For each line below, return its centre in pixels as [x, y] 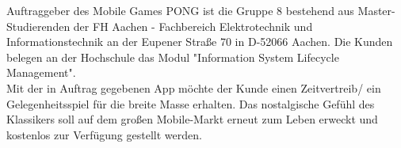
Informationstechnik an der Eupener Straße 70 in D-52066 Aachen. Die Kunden [200, 42]
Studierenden [38, 26]
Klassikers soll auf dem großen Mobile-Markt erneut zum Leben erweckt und [192, 119]
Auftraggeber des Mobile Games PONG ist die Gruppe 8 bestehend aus [180, 10]
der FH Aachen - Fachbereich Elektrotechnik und [193, 26]
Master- [376, 10]
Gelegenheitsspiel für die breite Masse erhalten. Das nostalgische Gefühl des [191, 103]
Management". [41, 72]
